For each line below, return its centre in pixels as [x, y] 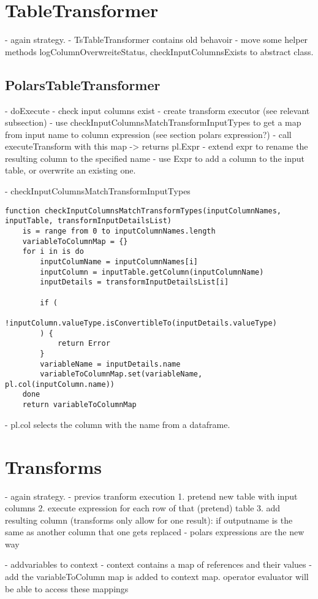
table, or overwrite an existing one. [70, 170]
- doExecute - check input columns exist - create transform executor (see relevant [157, 110]
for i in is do [53, 252]
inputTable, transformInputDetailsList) [89, 221]
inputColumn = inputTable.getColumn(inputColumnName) [152, 272]
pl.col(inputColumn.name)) [60, 384]
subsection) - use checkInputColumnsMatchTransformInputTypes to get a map [153, 122]
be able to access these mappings [67, 588]
